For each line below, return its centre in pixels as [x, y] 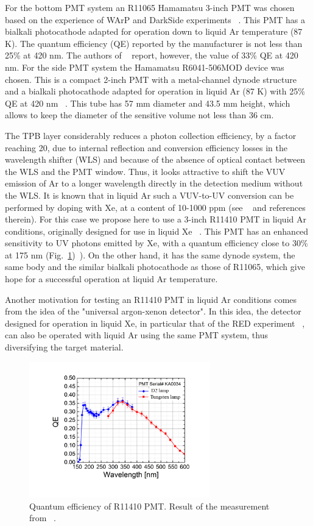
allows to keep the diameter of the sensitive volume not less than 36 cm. [139, 115]
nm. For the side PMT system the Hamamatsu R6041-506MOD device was [145, 67]
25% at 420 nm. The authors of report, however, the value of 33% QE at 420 [152, 55]
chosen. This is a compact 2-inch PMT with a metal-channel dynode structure [151, 79]
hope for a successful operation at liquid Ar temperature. [111, 279]
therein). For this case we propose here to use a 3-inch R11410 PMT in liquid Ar [156, 219]
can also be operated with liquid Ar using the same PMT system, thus [136, 335]
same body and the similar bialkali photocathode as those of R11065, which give [155, 267]
